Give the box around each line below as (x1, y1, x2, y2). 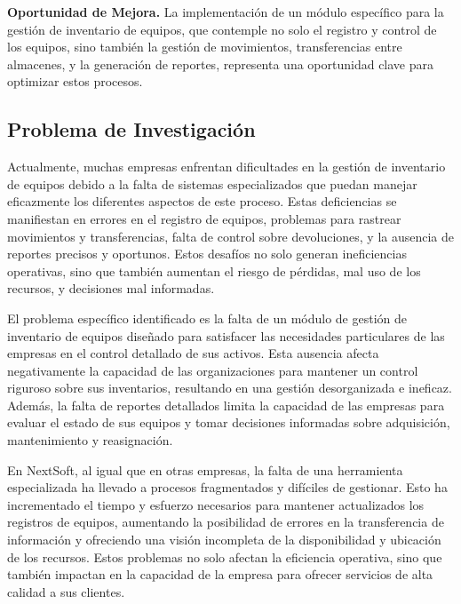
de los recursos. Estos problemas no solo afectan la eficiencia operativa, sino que (7, 547, 442, 566)
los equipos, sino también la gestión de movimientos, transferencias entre (7, 37, 402, 56)
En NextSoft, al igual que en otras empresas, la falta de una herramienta (7, 460, 403, 479)
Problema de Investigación (7, 115, 256, 143)
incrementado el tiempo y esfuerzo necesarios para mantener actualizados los (7, 495, 425, 513)
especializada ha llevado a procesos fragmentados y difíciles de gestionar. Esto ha (7, 478, 448, 497)
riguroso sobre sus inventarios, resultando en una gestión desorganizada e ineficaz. (7, 378, 452, 397)
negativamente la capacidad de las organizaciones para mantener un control (7, 361, 418, 379)
